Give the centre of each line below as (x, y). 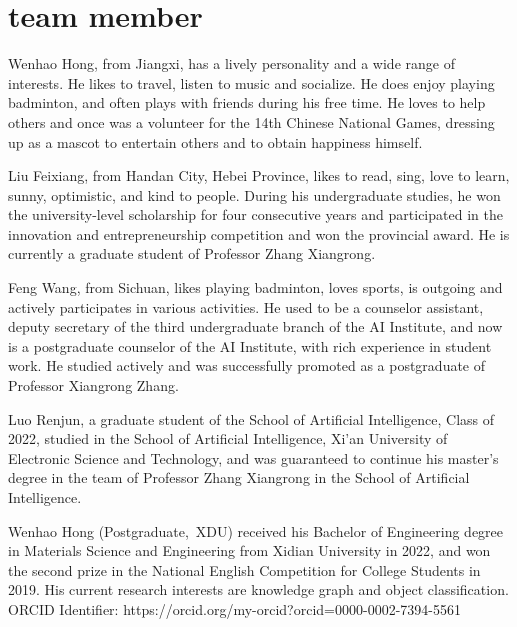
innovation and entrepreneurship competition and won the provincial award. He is (259, 233)
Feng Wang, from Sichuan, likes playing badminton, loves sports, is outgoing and (255, 287)
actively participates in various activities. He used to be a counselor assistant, (246, 306)
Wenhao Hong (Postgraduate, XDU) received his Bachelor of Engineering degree (256, 530)
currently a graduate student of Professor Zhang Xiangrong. (192, 253)
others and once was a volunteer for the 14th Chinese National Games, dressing (251, 121)
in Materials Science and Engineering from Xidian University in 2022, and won (249, 550)
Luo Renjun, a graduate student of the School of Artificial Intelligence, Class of (251, 418)
